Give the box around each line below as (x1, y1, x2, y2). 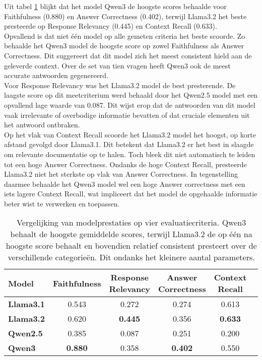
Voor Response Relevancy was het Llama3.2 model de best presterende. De (4, 80, 236, 90)
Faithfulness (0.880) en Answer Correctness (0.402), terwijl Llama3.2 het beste (4, 11, 247, 21)
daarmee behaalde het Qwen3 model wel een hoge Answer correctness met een (4, 178, 245, 189)
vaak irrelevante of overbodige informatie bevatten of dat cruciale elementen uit (4, 109, 250, 120)
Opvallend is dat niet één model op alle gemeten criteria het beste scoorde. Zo (4, 30, 245, 41)
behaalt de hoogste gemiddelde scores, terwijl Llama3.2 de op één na (10, 228, 252, 240)
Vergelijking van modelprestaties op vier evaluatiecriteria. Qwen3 (17, 217, 246, 229)
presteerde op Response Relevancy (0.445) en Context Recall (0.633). (4, 21, 217, 31)
